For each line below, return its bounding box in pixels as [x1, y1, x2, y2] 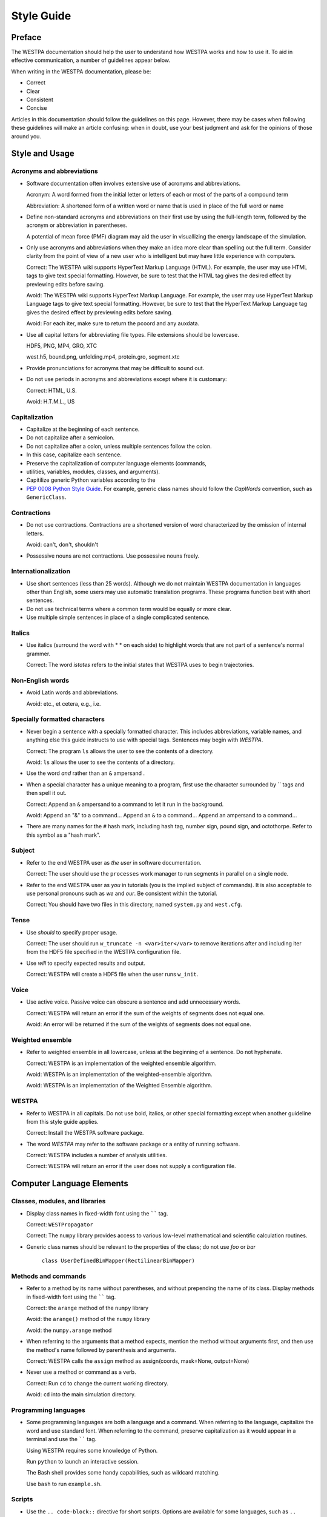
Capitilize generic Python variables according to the [26, 476, 156, 484]
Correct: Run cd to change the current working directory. [26, 1379, 169, 1387]
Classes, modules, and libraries [11, 1197, 106, 1206]
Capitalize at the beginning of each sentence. [26, 425, 140, 433]
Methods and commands [11, 1272, 87, 1280]
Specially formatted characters [11, 715, 105, 723]
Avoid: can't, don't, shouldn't [26, 541, 98, 549]
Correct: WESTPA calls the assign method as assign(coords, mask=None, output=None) [26, 1357, 249, 1365]
